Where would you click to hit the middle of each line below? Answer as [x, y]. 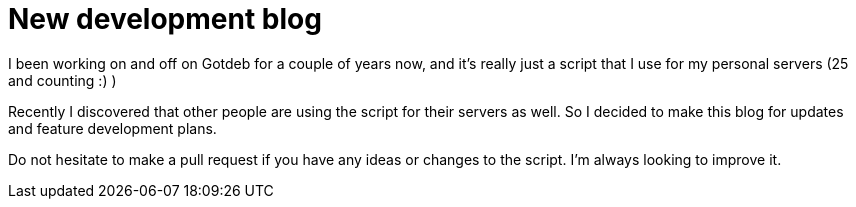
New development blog [165, 19]
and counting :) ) [62, 80]
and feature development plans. [112, 128]
